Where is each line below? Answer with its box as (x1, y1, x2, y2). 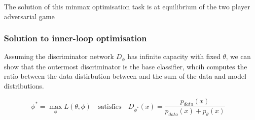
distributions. (4, 81, 44, 91)
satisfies (98, 103, 122, 110)
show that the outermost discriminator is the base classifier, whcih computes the (4, 61, 247, 71)
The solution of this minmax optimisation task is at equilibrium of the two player (4, 1, 251, 11)
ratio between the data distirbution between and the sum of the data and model (4, 71, 247, 81)
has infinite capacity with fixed (127, 51, 221, 61)
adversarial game (4, 11, 55, 21)
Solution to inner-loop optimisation (4, 32, 147, 44)
